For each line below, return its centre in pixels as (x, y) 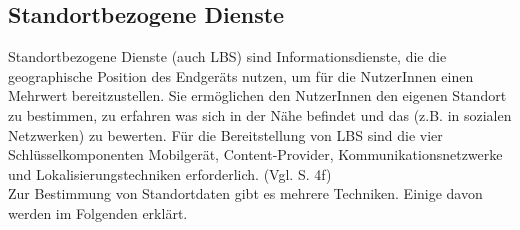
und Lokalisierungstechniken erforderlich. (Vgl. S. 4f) (170, 173)
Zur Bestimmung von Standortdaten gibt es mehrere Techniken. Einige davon (245, 193)
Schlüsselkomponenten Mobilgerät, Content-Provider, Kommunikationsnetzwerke (255, 154)
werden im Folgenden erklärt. (98, 212)
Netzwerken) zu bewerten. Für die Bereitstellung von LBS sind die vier (225, 134)
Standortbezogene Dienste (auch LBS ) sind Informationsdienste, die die (227, 56)
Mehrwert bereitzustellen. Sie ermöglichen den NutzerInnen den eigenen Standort (257, 95)
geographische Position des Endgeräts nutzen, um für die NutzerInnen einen (241, 75)
